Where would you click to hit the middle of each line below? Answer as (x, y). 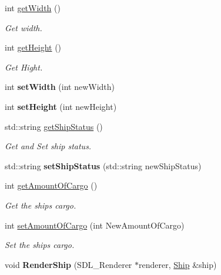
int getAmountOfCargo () (51, 185)
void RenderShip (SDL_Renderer (68, 264)
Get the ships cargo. (41, 205)
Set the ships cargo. (40, 245)
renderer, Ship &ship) (178, 264)
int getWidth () (33, 8)
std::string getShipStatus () (54, 126)
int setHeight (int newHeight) (61, 106)
